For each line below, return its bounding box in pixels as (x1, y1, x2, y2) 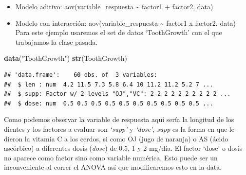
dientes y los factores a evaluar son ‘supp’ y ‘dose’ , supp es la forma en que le (4, 123, 234, 134)
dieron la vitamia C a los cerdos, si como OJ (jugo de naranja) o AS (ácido (4, 133, 228, 143)
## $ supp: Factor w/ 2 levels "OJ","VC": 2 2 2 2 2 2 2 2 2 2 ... (4, 90, 231, 98)
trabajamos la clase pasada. (15, 36, 98, 47)
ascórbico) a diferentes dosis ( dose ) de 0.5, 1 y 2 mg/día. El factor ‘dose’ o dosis (4, 143, 243, 153)
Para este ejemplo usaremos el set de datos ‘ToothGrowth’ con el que (15, 27, 222, 37)
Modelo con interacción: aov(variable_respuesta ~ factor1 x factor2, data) (15, 17, 236, 28)
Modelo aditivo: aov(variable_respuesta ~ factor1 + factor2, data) (15, 1, 213, 11)
